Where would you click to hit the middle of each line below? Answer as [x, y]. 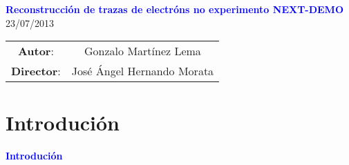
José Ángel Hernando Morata [143, 71]
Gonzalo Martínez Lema [143, 51]
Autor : [36, 51]
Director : [36, 71]
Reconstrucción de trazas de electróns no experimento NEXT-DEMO [175, 9]
